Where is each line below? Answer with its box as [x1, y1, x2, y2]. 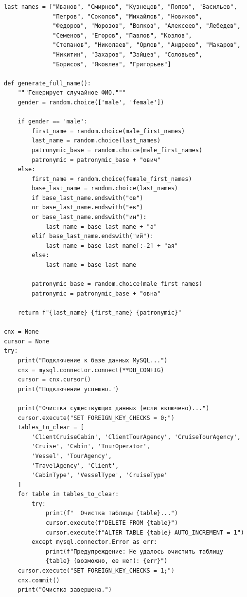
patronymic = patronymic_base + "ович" [32, 156, 161, 163]
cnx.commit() [18, 577, 60, 584]
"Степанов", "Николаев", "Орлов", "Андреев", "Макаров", [53, 41, 241, 49]
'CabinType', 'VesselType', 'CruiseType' [32, 472, 168, 479]
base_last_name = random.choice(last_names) [32, 185, 178, 192]
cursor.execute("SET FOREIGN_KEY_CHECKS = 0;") [18, 414, 175, 421]
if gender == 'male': [18, 118, 88, 125]
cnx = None [4, 328, 39, 336]
